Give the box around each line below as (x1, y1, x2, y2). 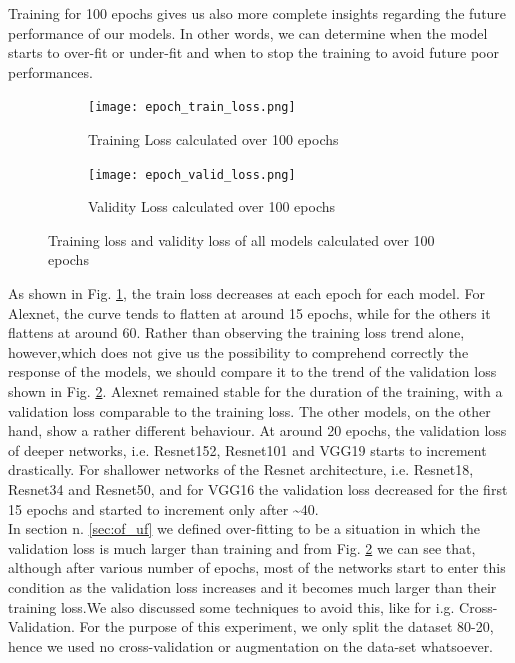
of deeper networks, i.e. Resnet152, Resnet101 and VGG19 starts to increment (8, 439, 487, 460)
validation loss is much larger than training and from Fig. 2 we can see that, (8, 537, 476, 558)
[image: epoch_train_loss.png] (88, 100, 296, 115)
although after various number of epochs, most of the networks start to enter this (8, 557, 506, 578)
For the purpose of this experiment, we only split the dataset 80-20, (79, 616, 494, 637)
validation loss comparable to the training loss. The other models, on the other (8, 400, 491, 421)
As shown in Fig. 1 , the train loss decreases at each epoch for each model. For (8, 283, 485, 304)
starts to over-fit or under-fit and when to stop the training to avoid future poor (8, 42, 499, 63)
